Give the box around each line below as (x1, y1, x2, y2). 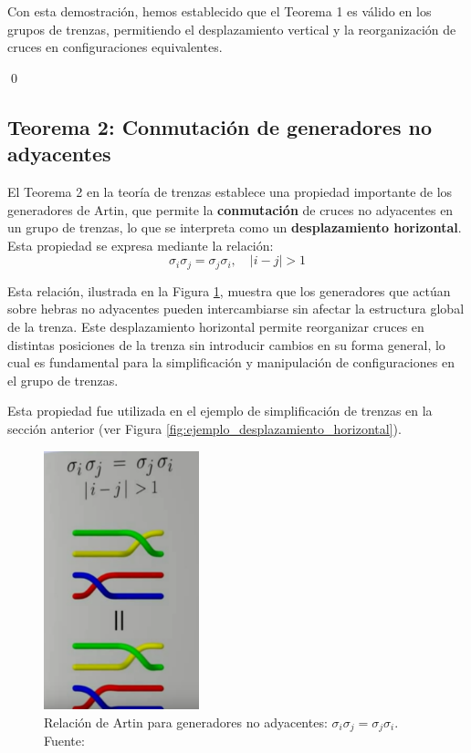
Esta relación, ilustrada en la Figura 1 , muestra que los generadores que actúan (7, 281, 451, 300)
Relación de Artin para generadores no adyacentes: (44, 712, 328, 731)
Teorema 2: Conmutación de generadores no (7, 112, 433, 140)
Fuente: (44, 731, 85, 750)
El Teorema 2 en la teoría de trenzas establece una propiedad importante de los (7, 181, 453, 201)
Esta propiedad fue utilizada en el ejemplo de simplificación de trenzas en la (7, 401, 433, 420)
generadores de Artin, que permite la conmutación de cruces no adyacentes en (7, 200, 454, 219)
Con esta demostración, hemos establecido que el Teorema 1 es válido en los (7, 2, 432, 20)
